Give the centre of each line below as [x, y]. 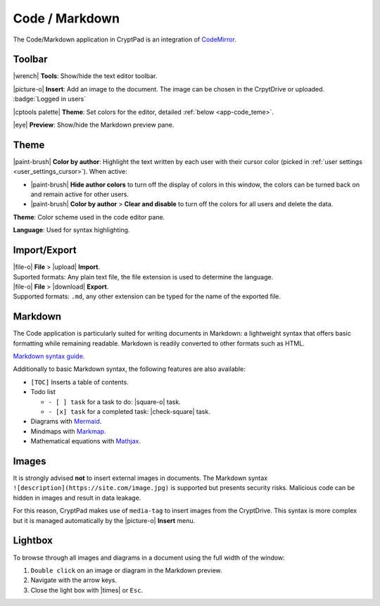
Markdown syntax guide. [49, 356]
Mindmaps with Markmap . [68, 431]
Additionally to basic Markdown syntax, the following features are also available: [129, 369]
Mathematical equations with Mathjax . [85, 441]
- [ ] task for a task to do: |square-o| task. [114, 402]
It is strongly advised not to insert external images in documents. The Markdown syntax [140, 478]
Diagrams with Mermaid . [66, 422]
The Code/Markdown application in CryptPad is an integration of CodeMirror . [125, 39]
